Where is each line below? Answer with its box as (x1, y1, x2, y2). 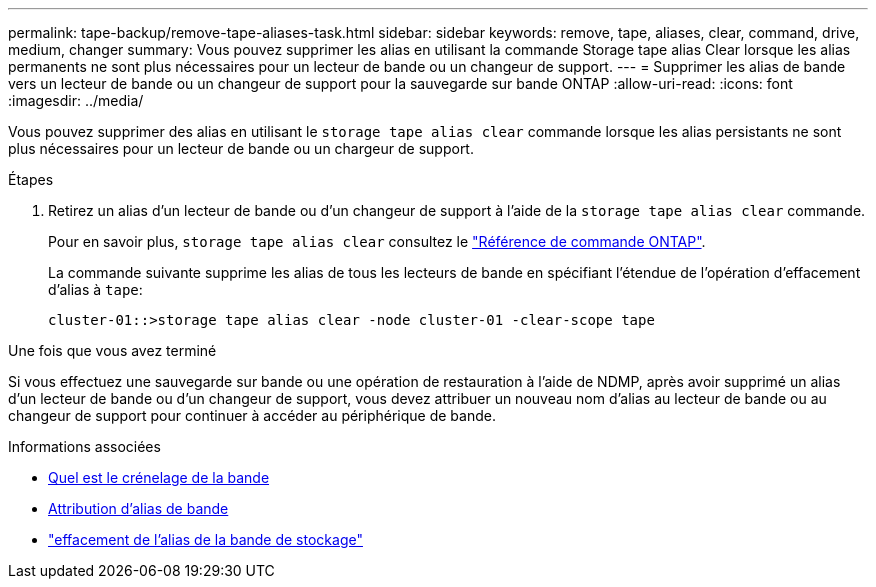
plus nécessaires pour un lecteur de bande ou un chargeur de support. (8, 140, 474, 157)
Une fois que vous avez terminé (8, 342, 217, 359)
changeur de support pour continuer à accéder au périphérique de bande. (8, 407, 496, 424)
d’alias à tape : (48, 281, 143, 298)
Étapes (8, 171, 54, 188)
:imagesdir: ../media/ (8, 92, 144, 109)
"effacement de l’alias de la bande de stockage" (48, 531, 363, 548)
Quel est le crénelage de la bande (48, 469, 270, 486)
